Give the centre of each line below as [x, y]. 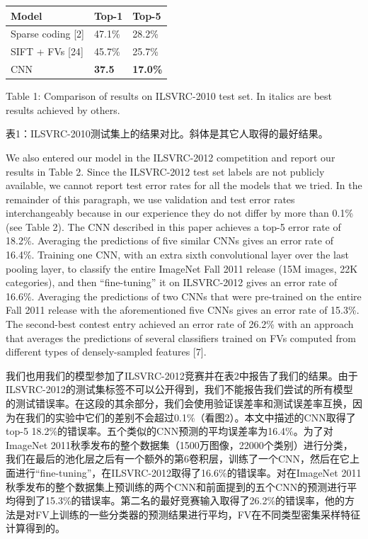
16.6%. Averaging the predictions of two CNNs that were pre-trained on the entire [184, 296]
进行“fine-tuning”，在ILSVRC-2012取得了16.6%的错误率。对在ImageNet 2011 [188, 472]
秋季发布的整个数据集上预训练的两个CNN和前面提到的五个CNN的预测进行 [177, 486]
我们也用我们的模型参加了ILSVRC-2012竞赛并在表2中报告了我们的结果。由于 [182, 375]
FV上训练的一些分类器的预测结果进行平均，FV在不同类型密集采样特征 [198, 514]
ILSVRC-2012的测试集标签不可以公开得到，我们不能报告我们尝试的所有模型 [179, 389]
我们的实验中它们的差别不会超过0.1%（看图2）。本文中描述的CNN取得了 [190, 417]
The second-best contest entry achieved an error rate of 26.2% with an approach [180, 324]
